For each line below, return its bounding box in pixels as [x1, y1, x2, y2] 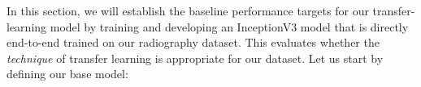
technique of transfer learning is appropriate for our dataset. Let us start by [7, 49, 384, 66]
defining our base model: [7, 65, 128, 82]
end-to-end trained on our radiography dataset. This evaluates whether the [7, 34, 380, 51]
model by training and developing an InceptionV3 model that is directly [50, 18, 409, 35]
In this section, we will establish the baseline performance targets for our [7, 2, 369, 19]
